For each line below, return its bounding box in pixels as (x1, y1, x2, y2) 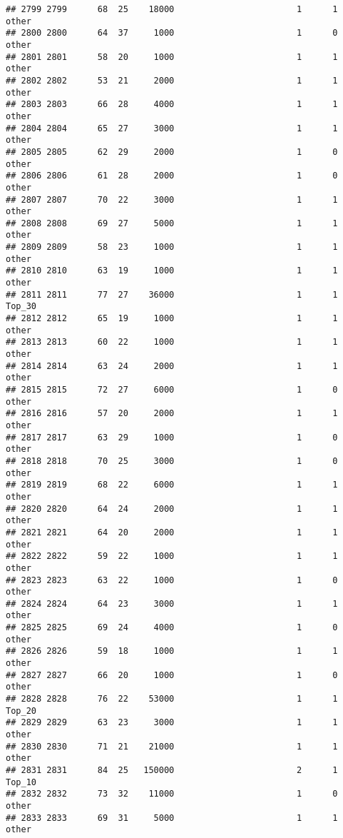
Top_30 (6, 301, 36, 312)
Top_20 (6, 705, 36, 716)
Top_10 (6, 777, 36, 787)
